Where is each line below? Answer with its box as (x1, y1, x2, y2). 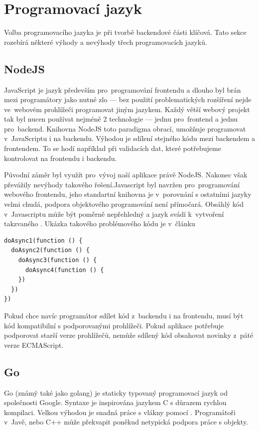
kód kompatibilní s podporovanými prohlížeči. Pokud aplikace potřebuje (4, 320, 224, 330)
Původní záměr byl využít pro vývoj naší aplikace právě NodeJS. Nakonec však (4, 169, 248, 180)
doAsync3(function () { (18, 257, 97, 264)
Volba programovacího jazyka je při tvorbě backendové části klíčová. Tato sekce (4, 27, 247, 37)
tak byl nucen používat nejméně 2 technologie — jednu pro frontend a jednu (4, 114, 238, 124)
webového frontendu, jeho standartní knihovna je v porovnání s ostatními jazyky (4, 189, 252, 199)
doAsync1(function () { (4, 237, 83, 244)
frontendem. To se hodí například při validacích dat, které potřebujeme (4, 143, 221, 153)
